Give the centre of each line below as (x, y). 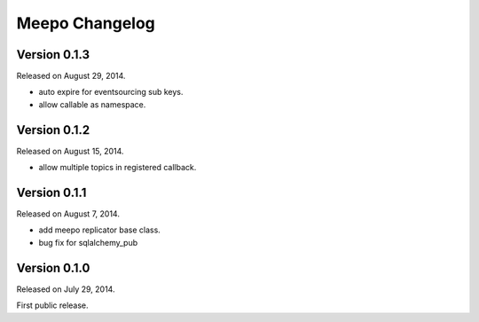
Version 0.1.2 (53, 130)
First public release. (52, 305)
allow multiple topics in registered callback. (118, 168)
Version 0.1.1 (51, 192)
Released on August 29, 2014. (71, 76)
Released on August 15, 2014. (70, 151)
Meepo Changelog (86, 23)
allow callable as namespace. (92, 104)
